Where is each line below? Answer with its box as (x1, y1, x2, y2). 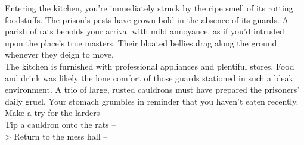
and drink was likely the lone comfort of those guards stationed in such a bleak (5, 71, 293, 84)
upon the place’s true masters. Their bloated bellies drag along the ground (5, 36, 277, 49)
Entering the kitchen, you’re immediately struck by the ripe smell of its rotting (5, 2, 293, 14)
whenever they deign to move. (5, 48, 114, 61)
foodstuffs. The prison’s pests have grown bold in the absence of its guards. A (5, 13, 289, 26)
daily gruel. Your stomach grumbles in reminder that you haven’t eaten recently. (5, 94, 299, 107)
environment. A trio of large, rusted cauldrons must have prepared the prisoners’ (5, 83, 300, 96)
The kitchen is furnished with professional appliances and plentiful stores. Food (5, 59, 294, 72)
